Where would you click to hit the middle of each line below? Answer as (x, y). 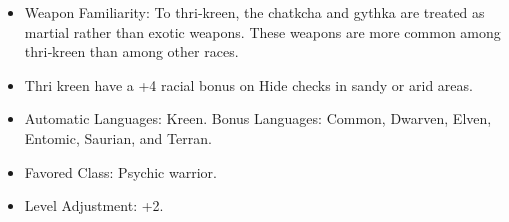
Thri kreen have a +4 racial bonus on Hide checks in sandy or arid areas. (248, 84)
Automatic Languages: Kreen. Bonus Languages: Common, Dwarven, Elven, (258, 118)
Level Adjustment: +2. (94, 205)
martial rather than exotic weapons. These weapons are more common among (262, 31)
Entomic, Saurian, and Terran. (118, 137)
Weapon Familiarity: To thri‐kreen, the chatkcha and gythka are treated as (254, 12)
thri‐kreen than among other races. (131, 51)
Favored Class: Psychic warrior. (120, 171)
